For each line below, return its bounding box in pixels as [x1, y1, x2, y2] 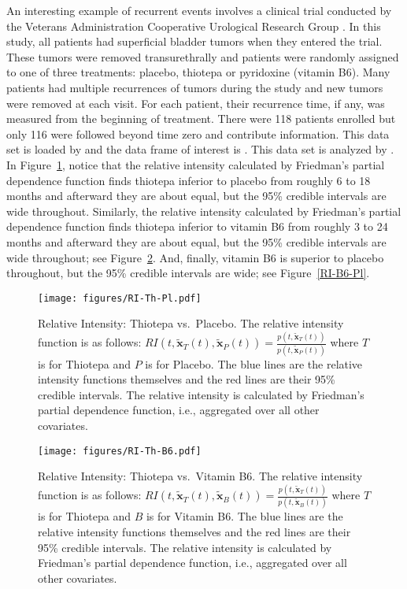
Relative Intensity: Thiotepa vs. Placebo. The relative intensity [38, 315, 344, 332]
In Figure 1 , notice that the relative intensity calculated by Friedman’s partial [6, 156, 385, 172]
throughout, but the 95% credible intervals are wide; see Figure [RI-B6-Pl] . [6, 265, 370, 281]
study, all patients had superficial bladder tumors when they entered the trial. [6, 33, 383, 50]
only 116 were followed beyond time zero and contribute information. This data [6, 125, 390, 142]
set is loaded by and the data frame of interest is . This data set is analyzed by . [6, 141, 394, 157]
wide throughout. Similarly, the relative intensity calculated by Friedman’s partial [6, 202, 401, 219]
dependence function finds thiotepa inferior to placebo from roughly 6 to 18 [6, 172, 371, 188]
